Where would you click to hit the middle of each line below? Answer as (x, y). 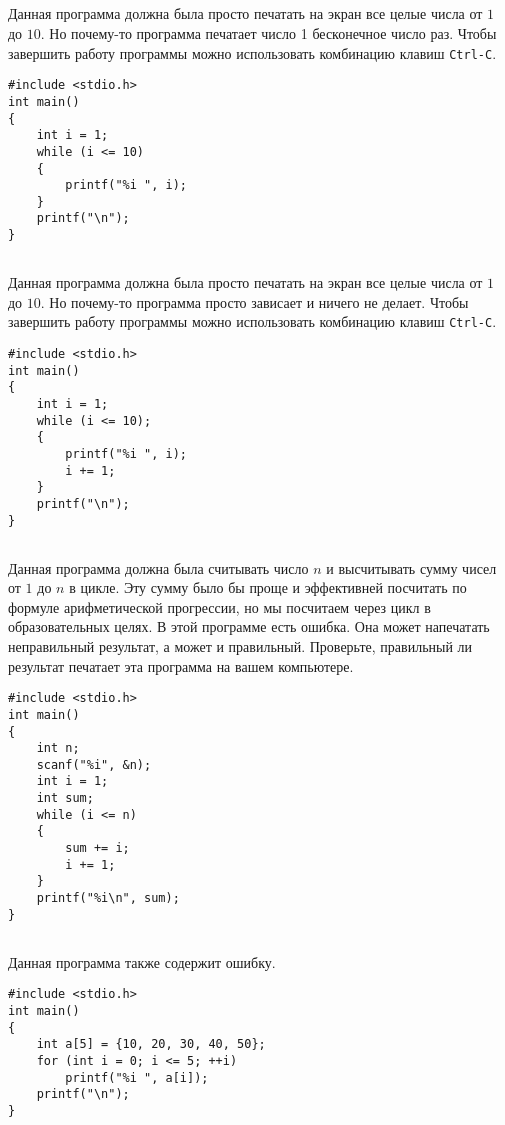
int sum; (65, 798)
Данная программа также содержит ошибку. (142, 961)
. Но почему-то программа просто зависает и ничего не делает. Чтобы (254, 301)
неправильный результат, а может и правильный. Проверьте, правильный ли (240, 646)
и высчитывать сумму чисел (411, 567)
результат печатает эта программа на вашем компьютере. (181, 665)
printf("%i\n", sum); (108, 898)
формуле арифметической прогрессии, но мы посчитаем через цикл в (219, 606)
